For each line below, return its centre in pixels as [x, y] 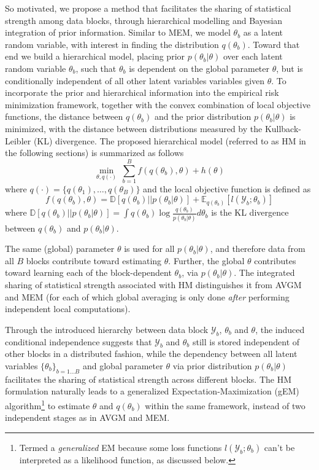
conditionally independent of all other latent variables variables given [135, 80]
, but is [290, 68]
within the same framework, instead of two [225, 405]
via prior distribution [212, 365]
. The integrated [264, 272]
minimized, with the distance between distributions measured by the [134, 128]
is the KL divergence [250, 212]
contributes [275, 260]
